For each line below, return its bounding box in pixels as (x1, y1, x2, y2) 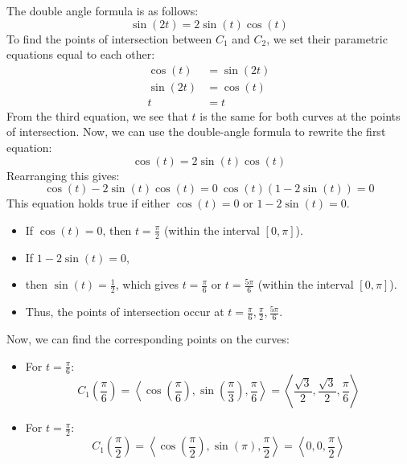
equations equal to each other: (6, 46, 155, 63)
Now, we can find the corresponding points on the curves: (6, 330, 290, 347)
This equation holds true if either (6, 195, 171, 211)
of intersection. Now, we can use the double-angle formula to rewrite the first (6, 123, 386, 140)
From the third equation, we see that (6, 107, 188, 124)
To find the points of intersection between (6, 30, 212, 47)
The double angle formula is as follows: (6, 2, 199, 18)
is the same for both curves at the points (199, 107, 401, 124)
